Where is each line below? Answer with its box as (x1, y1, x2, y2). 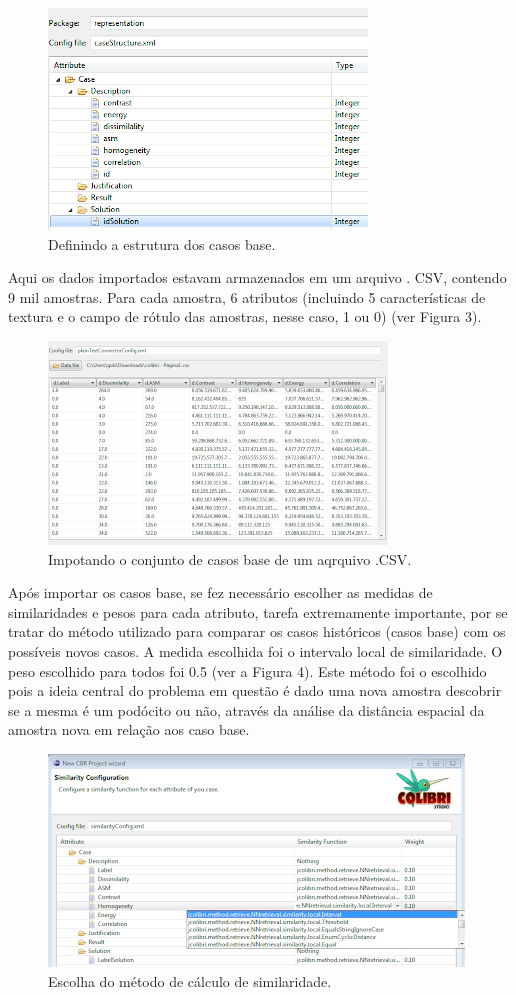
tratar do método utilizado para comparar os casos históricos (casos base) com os (8, 621, 506, 642)
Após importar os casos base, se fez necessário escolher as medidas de (8, 582, 433, 603)
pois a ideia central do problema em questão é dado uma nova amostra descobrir (8, 680, 502, 701)
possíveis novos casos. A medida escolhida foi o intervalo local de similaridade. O (8, 640, 503, 661)
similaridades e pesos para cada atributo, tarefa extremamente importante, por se (8, 601, 508, 622)
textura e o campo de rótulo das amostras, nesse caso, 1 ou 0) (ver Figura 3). (8, 306, 482, 327)
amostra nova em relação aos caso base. (8, 719, 250, 740)
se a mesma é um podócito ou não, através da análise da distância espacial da (8, 699, 485, 720)
